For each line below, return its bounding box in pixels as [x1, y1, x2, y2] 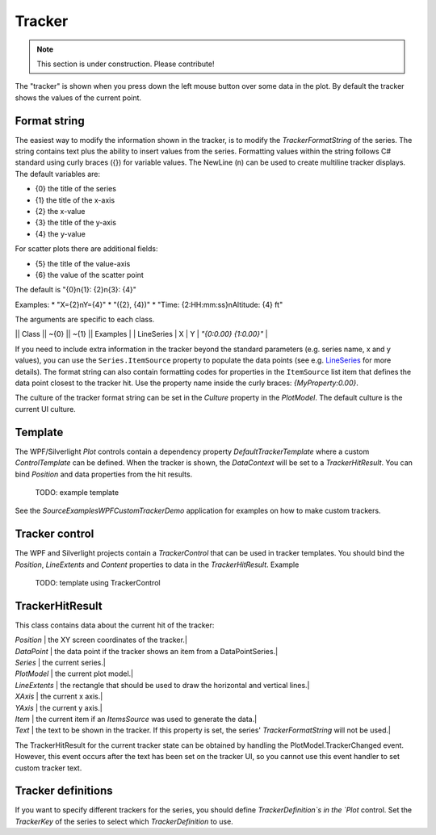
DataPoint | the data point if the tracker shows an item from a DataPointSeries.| [15, 646, 279, 656]
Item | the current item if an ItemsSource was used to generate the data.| [15, 715, 258, 724]
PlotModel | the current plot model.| [15, 669, 133, 678]
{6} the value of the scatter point [35, 270, 145, 279]
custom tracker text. [15, 763, 82, 773]
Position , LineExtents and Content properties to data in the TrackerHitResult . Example [15, 560, 300, 569]
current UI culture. [15, 404, 76, 413]
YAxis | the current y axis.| [15, 703, 103, 712]
